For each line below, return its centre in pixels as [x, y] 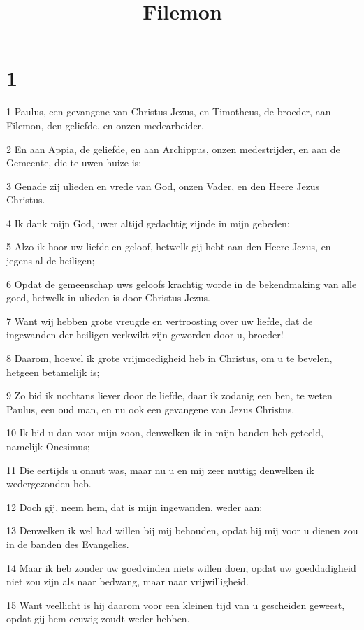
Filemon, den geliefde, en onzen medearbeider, [105, 125]
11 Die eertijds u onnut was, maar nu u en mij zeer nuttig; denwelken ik [160, 470]
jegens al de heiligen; [51, 260]
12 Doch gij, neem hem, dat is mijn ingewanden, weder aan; [134, 507]
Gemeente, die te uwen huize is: [74, 163]
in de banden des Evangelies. [68, 544]
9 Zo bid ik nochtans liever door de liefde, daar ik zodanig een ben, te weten [169, 395]
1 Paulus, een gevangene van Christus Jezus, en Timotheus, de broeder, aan [169, 112]
